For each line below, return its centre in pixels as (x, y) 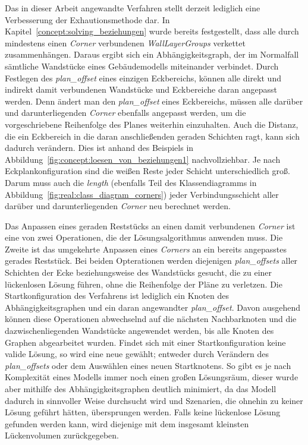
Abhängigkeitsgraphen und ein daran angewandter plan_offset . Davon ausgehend (153, 307)
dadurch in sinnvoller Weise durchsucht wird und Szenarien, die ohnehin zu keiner (154, 400)
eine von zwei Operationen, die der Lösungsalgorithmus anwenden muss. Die (144, 237)
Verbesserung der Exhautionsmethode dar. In (87, 19)
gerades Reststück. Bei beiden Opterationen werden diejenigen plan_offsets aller (151, 261)
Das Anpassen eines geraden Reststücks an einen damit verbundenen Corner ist (150, 225)
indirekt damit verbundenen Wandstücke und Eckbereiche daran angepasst (141, 89)
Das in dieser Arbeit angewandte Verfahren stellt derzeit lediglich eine (133, 8)
